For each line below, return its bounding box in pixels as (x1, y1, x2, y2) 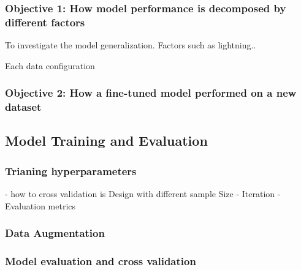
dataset (5, 99, 42, 114)
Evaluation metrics (5, 199, 76, 212)
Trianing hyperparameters (5, 163, 137, 178)
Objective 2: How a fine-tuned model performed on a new (5, 85, 297, 100)
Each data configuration (5, 59, 95, 72)
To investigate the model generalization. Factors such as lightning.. (5, 39, 256, 51)
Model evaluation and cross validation (5, 253, 196, 269)
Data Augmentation (5, 225, 105, 241)
